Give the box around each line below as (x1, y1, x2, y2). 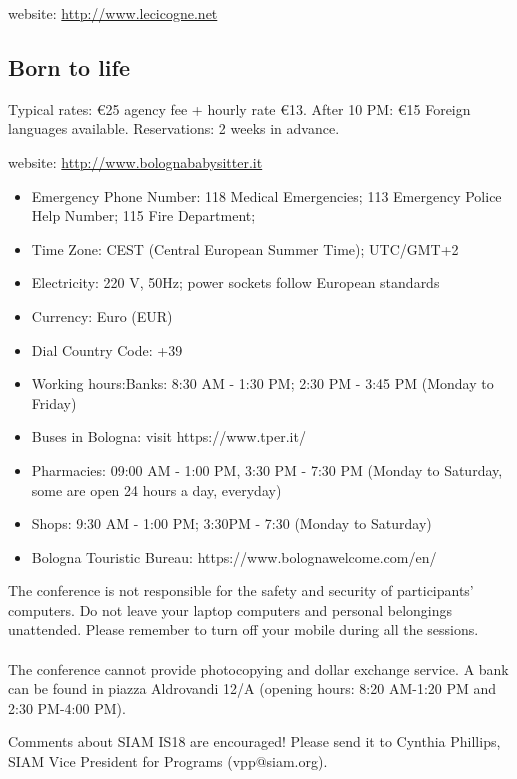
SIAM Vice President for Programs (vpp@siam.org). (8, 751, 328, 772)
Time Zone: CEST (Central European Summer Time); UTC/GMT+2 (31, 238, 459, 259)
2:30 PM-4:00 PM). (8, 697, 126, 718)
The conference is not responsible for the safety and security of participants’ (8, 580, 474, 601)
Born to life (8, 51, 131, 82)
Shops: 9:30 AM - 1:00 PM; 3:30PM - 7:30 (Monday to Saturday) (31, 513, 432, 534)
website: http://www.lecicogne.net (8, 3, 218, 23)
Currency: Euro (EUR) (31, 305, 173, 326)
